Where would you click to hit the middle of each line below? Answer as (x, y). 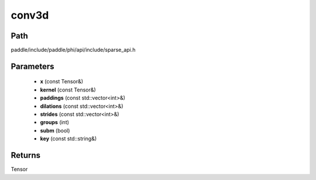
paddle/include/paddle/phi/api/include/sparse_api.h (73, 50)
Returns (26, 155)
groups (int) (55, 122)
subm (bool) (55, 130)
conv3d (30, 15)
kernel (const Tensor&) (68, 90)
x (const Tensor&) (62, 82)
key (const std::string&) (68, 139)
